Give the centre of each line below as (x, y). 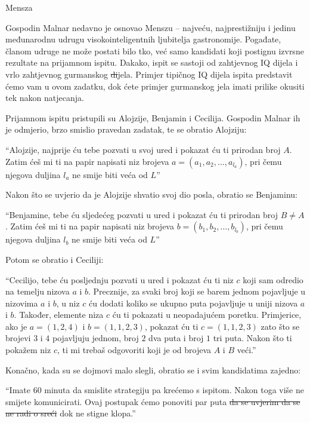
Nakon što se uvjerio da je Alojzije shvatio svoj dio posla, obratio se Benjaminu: (151, 194)
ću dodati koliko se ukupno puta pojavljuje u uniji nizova (193, 303)
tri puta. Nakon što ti (252, 338)
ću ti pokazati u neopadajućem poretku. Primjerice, (207, 315)
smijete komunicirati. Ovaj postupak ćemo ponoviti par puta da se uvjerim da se (153, 401)
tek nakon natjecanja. (45, 98)
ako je (16, 326)
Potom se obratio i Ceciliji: (55, 259)
